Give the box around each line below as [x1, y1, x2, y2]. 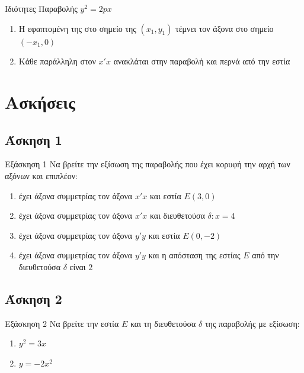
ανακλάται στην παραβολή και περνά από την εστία [113, 55, 290, 67]
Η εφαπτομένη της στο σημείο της [18, 22, 136, 34]
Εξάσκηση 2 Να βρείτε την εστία [5, 317, 119, 329]
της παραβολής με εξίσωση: [204, 317, 300, 329]
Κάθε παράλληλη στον [18, 55, 96, 67]
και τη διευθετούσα [130, 317, 196, 329]
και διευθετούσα [149, 209, 205, 222]
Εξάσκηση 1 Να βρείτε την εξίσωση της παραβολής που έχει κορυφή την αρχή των [5, 158, 290, 170]
